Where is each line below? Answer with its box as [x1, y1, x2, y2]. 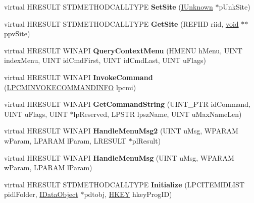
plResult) [132, 135, 161, 146]
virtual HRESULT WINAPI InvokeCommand [4, 72, 153, 82]
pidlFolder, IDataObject [4, 189, 78, 199]
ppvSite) [4, 28, 30, 39]
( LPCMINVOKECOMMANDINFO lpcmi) [4, 82, 136, 92]
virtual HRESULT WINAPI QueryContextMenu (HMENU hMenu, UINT [4, 45, 242, 55]
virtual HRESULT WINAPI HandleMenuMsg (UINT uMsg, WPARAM [4, 152, 234, 163]
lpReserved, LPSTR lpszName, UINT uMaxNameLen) [73, 108, 242, 119]
